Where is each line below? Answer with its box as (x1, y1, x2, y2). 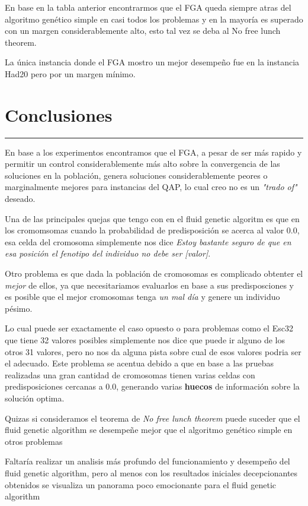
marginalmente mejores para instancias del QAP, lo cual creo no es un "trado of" (5, 181, 297, 193)
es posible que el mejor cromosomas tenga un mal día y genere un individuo (5, 290, 280, 303)
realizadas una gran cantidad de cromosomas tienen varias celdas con (5, 368, 255, 381)
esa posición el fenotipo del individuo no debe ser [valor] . (5, 247, 211, 260)
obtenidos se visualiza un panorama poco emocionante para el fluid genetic (5, 478, 277, 491)
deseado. (5, 192, 36, 205)
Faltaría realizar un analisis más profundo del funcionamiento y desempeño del (5, 455, 290, 467)
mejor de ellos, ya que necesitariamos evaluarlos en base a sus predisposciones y (5, 279, 294, 291)
